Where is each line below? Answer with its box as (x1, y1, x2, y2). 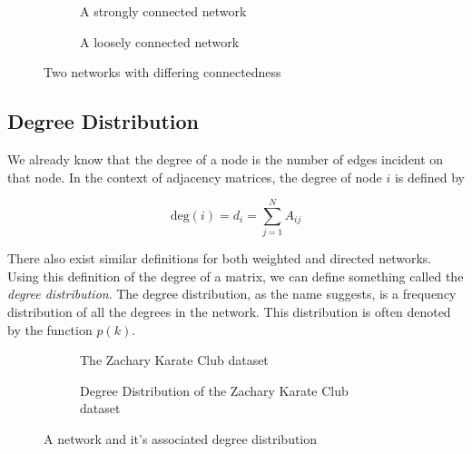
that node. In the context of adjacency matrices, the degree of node (7, 167, 382, 186)
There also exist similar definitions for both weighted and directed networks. (7, 249, 432, 268)
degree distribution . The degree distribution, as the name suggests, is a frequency (7, 284, 457, 303)
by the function (7, 320, 93, 339)
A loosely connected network (80, 32, 240, 51)
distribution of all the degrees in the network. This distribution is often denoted (7, 302, 451, 321)
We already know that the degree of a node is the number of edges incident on (7, 149, 444, 168)
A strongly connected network (80, 2, 247, 20)
